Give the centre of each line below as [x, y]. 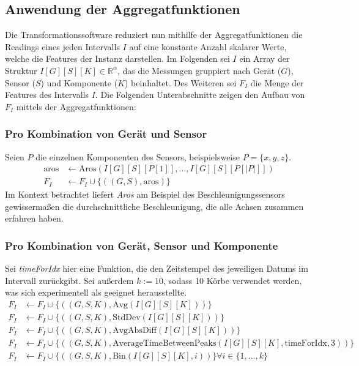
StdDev [127, 318]
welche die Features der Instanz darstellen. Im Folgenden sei [117, 58]
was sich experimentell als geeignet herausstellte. [96, 292]
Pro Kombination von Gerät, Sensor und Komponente [142, 245]
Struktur [21, 70]
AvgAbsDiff [135, 331]
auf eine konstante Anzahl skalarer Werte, [208, 46]
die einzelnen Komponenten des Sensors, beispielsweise [138, 156]
